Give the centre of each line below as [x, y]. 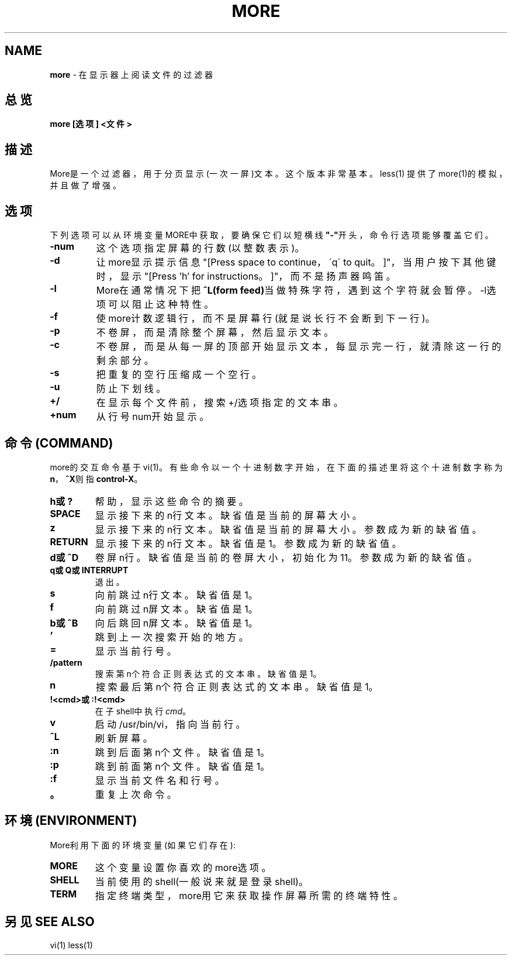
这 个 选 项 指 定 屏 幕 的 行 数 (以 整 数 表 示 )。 [200, 248]
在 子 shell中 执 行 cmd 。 [143, 711]
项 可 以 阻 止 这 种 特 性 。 [155, 304]
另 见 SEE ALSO [50, 922]
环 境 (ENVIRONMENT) [71, 821]
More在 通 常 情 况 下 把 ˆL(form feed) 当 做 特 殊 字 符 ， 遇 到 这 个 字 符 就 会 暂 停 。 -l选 [296, 290]
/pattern [66, 662]
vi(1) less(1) [71, 945]
